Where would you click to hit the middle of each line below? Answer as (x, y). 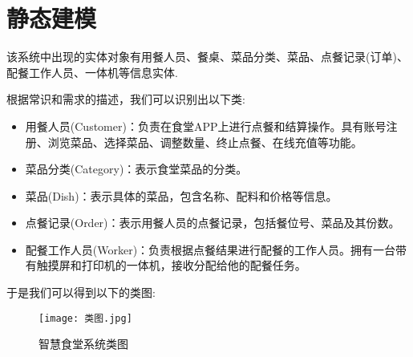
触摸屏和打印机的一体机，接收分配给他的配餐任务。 (171, 265)
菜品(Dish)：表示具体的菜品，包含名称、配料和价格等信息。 (181, 195)
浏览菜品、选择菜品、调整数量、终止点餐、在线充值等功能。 (205, 142)
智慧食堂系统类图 (83, 344)
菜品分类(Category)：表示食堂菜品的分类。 (136, 169)
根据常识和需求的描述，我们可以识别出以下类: (126, 99)
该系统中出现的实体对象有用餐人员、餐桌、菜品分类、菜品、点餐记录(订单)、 (207, 57)
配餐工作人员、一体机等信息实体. (92, 72)
